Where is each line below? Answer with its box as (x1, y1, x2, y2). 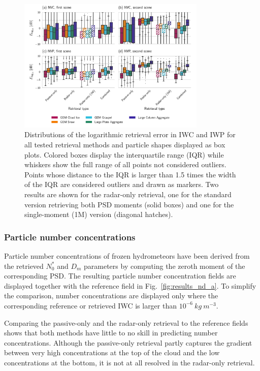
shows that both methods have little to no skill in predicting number (4, 327, 218, 338)
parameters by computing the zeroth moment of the (84, 260, 245, 271)
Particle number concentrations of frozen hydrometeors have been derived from (4, 250, 250, 261)
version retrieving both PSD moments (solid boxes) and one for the (24, 199, 234, 209)
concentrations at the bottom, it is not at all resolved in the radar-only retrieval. (4, 357, 255, 367)
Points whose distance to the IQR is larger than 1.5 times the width (24, 169, 236, 179)
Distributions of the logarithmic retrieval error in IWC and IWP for (24, 129, 236, 140)
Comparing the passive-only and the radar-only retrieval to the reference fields (4, 317, 248, 328)
